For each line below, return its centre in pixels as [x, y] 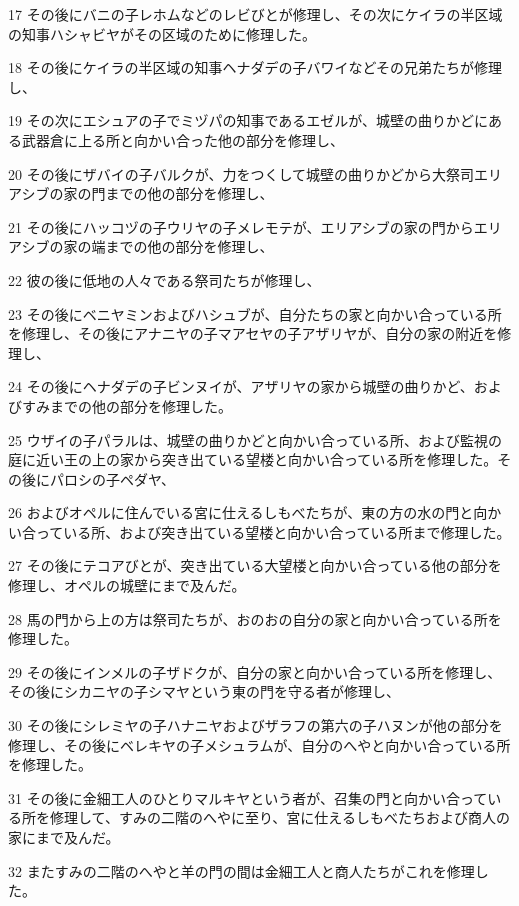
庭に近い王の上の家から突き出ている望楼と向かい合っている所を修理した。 [253, 459]
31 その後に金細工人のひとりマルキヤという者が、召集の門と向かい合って [248, 797]
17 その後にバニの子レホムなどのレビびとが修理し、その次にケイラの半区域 [255, 14]
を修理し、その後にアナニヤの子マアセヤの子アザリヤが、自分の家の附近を [253, 333]
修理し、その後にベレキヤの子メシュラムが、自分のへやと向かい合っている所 [259, 744]
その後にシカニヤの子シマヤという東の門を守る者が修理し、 [204, 691]
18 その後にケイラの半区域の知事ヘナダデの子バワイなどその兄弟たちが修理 [255, 67]
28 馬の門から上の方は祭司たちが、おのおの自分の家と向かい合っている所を [255, 618]
